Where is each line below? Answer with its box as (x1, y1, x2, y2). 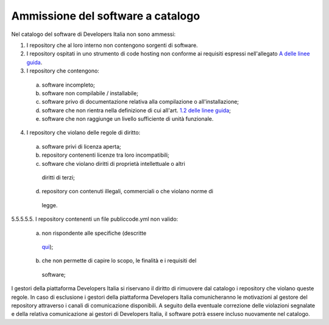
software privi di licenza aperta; (41, 143, 121, 150)
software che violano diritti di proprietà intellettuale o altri (41, 160, 185, 167)
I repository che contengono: (26, 67, 100, 74)
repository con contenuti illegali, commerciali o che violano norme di (41, 188, 213, 195)
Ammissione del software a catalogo (11, 9, 200, 23)
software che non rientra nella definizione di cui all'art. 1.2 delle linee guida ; (41, 107, 232, 114)
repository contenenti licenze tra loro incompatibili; (41, 151, 170, 159)
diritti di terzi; (41, 174, 76, 181)
